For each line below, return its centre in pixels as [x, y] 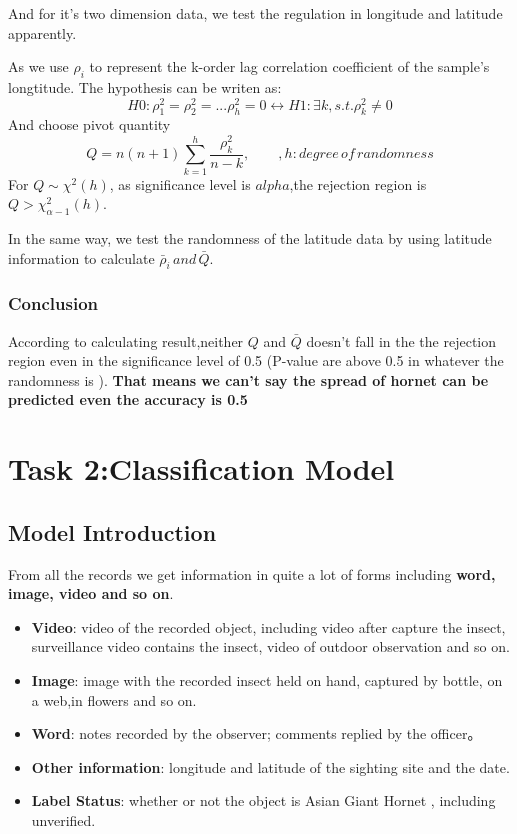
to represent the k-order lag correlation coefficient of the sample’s [289, 66]
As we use [38, 66]
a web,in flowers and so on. [114, 699]
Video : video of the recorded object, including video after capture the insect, [268, 626]
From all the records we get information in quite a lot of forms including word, [252, 573]
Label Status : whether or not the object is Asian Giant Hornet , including [263, 800]
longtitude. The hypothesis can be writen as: [145, 86]
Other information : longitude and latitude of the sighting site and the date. [270, 766]
